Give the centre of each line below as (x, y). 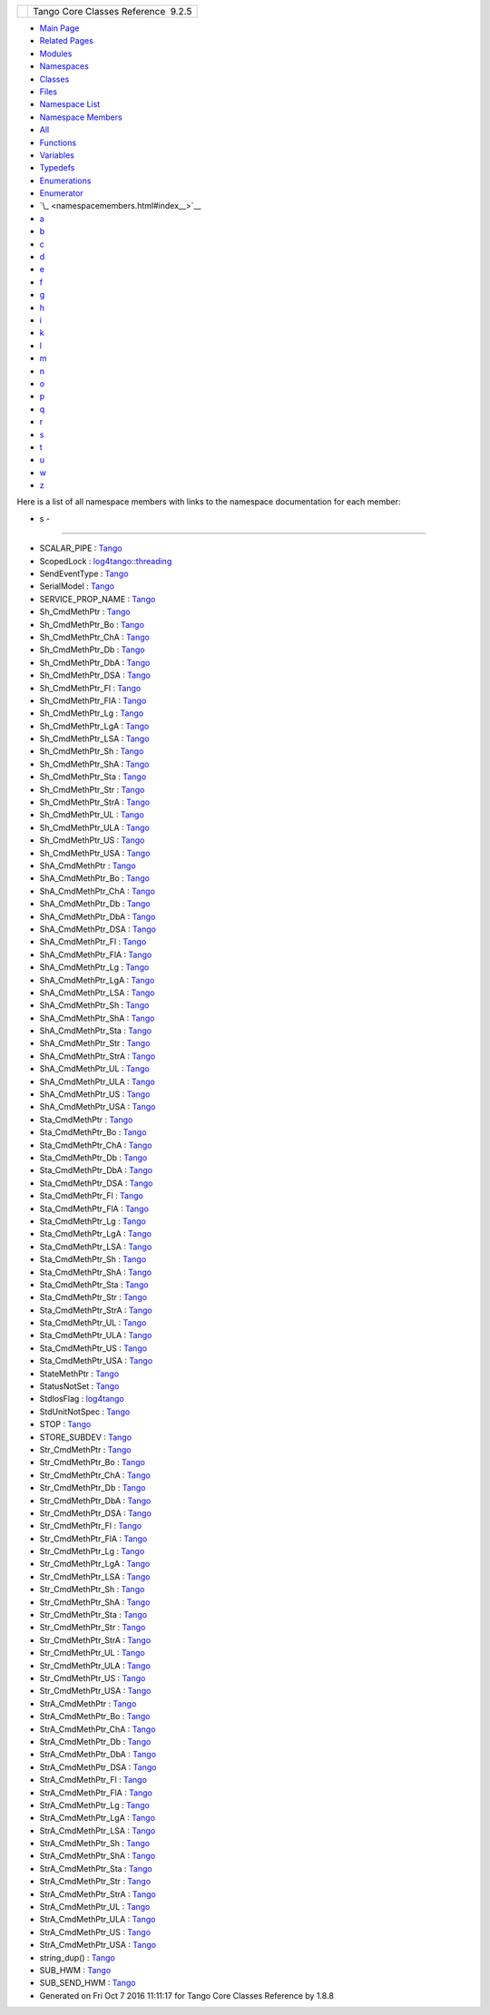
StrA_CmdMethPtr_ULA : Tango (98, 1920)
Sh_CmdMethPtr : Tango (85, 611)
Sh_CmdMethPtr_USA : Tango (95, 853)
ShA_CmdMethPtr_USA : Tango (98, 1107)
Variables (57, 155)
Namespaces (64, 66)
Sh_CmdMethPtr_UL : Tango (92, 815)
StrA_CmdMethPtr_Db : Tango (95, 1741)
